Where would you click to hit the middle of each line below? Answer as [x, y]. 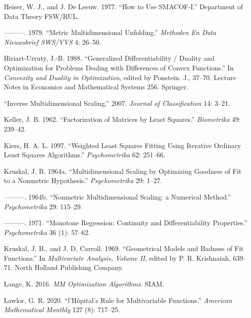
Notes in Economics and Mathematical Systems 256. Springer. [96, 87]
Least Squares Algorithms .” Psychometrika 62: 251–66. [85, 155]
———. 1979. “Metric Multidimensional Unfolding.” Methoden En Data [110, 32]
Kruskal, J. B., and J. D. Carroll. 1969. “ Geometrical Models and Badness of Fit [124, 248]
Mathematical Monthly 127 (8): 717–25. [62, 310]
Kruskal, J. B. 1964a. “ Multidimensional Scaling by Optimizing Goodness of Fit [123, 171]
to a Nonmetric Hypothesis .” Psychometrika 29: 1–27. [83, 180]
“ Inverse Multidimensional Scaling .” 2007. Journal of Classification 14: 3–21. [117, 103]
